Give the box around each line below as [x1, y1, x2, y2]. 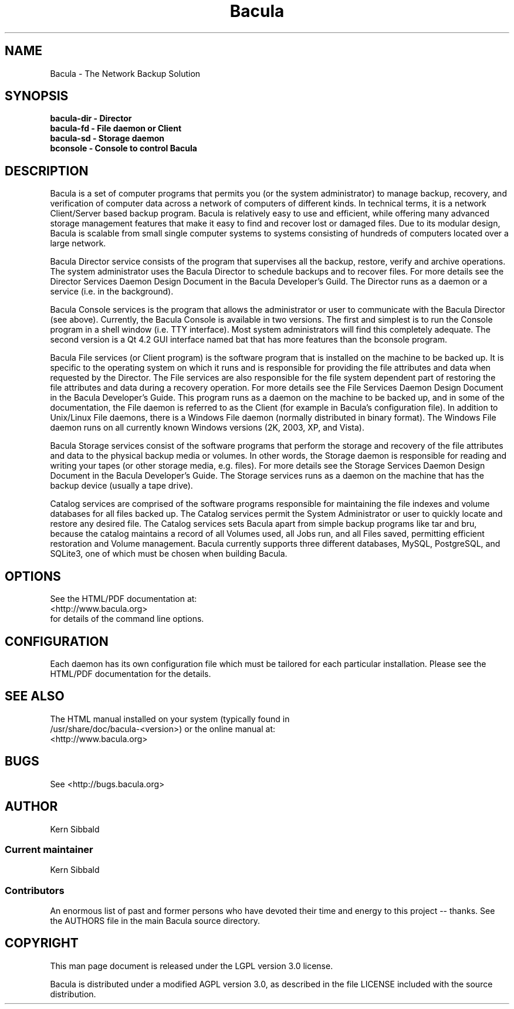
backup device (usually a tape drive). [50, 480, 193, 491]
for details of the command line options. [50, 614, 204, 624]
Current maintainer [5, 843, 93, 855]
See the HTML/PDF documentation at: [50, 594, 197, 604]
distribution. [50, 988, 96, 999]
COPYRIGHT [5, 936, 79, 951]
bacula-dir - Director [50, 113, 132, 124]
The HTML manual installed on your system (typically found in [50, 713, 290, 724]
